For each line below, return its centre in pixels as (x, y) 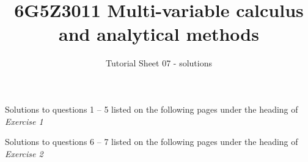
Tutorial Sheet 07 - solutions (159, 63)
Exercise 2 (24, 153)
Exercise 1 (24, 121)
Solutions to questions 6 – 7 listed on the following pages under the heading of (152, 142)
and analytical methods (159, 34)
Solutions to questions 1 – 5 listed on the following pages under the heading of (152, 109)
